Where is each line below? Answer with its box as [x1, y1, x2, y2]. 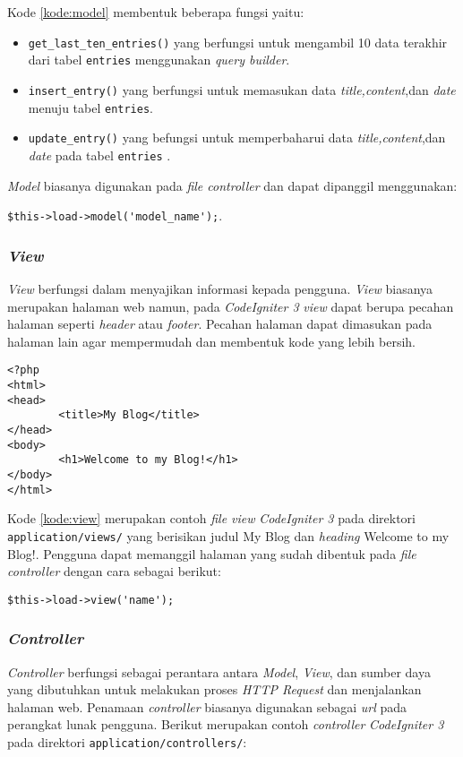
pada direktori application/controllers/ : [7, 732, 247, 751]
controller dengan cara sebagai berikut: [7, 562, 221, 581]
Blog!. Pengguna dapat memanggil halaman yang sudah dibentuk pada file [7, 544, 416, 563]
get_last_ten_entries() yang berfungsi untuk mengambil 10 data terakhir [28, 32, 448, 51]
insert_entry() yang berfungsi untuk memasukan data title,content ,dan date [28, 80, 456, 99]
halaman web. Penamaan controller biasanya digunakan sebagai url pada [7, 697, 407, 716]
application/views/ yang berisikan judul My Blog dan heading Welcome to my [7, 526, 450, 545]
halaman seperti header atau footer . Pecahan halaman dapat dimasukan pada [7, 314, 433, 333]
